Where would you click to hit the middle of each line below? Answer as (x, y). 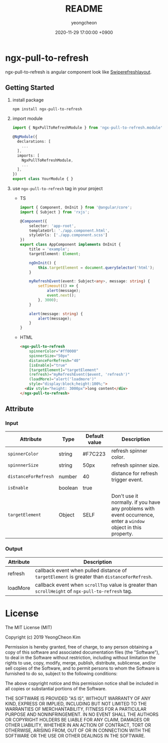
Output (14, 549)
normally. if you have (136, 502)
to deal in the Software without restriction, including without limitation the (80, 657)
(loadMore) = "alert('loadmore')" (63, 379)
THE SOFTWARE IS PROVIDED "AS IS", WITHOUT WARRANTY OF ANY (78, 698)
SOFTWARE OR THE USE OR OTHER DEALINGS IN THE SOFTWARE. (75, 735)
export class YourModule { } (43, 179)
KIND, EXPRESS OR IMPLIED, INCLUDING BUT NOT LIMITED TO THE (76, 703)
